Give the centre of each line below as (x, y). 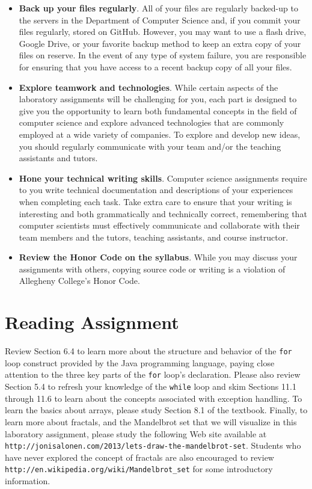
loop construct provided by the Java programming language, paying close (140, 362)
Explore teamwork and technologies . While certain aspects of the (148, 87)
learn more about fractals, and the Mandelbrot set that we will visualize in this (151, 421)
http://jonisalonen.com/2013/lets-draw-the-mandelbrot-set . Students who (153, 445)
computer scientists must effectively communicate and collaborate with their (159, 225)
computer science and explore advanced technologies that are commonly (151, 122)
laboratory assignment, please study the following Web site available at (136, 433)
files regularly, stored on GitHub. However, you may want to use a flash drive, (163, 32)
